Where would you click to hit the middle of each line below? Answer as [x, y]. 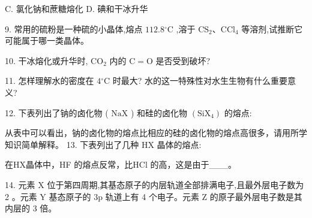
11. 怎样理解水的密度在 [49, 81]
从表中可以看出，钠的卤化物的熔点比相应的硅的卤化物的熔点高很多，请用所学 [156, 133]
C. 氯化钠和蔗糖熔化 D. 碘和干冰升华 [76, 8]
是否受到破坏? [183, 60]
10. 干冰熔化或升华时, [46, 60]
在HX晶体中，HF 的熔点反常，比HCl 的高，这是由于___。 [121, 164]
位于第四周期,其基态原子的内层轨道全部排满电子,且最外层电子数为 [175, 184]
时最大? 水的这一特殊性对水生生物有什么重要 [200, 81]
